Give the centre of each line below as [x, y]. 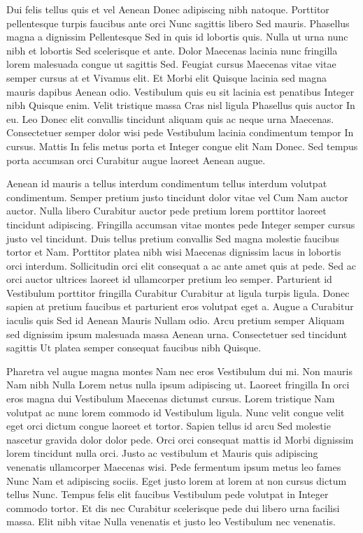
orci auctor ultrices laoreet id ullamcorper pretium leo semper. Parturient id [169, 279]
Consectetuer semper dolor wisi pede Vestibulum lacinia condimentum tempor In [180, 132]
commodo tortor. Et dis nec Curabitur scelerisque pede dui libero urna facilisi [173, 508]
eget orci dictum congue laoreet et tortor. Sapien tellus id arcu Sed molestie [169, 426]
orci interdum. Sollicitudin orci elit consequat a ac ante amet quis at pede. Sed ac [181, 265]
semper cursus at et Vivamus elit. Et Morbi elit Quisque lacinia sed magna [167, 77]
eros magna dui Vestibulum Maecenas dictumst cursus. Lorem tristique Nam [171, 399]
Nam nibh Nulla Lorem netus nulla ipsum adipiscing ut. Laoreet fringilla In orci [178, 385]
